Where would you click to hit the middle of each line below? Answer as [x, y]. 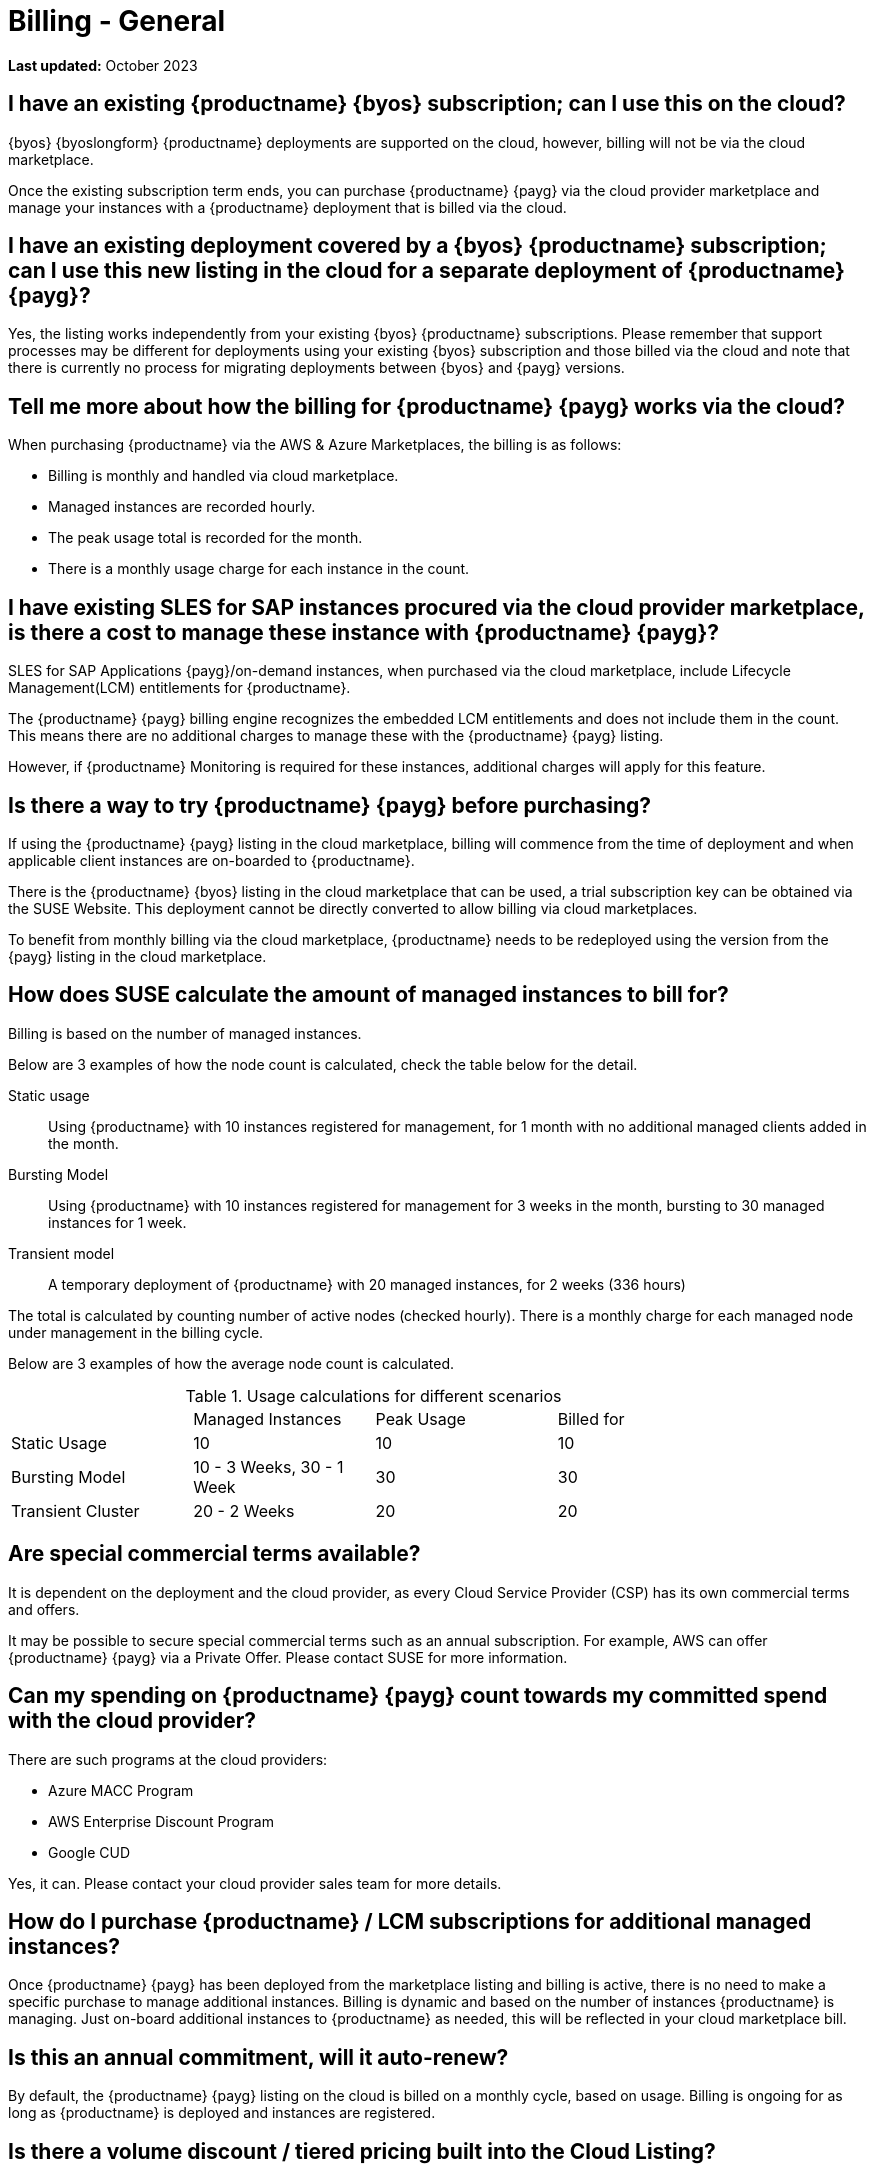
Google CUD [89, 1852]
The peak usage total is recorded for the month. [205, 538]
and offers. [44, 1609]
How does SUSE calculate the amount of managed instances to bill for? [368, 995]
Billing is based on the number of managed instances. [185, 1033]
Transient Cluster [75, 1510]
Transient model [61, 1253]
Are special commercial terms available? [214, 1554]
